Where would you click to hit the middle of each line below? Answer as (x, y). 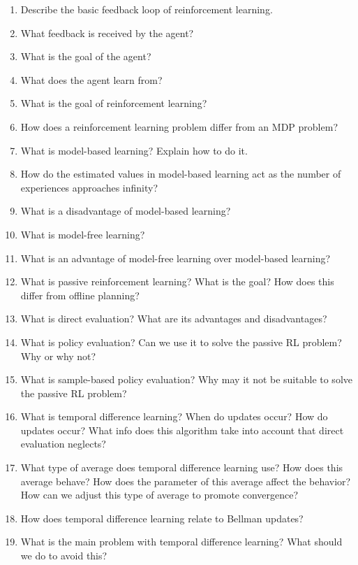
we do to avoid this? (64, 556)
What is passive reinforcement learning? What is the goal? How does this (177, 281)
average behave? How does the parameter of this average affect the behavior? (186, 481)
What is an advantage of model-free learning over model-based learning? (176, 258)
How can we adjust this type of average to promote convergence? (159, 495)
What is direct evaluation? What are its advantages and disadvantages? (174, 319)
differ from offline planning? (80, 295)
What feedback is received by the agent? (107, 33)
